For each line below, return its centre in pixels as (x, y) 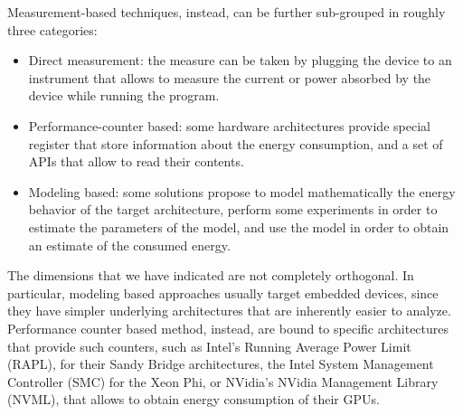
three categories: (52, 29)
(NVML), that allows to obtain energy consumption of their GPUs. (194, 399)
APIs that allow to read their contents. (136, 161)
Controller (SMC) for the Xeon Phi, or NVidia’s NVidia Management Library (223, 381)
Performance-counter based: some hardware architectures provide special (229, 125)
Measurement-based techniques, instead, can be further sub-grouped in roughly (227, 12)
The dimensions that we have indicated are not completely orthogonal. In (211, 275)
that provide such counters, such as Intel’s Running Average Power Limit (209, 346)
